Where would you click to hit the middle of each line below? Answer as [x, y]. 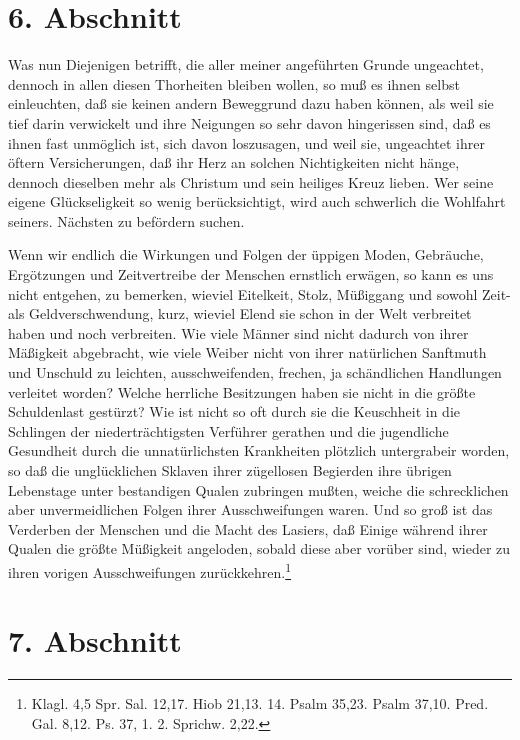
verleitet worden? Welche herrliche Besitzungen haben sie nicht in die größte [242, 391]
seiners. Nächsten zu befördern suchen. [126, 220]
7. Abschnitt [95, 640]
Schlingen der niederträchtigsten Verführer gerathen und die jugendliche [228, 430]
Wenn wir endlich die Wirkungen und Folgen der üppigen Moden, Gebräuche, [246, 254]
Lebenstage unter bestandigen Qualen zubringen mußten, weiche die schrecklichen [258, 489]
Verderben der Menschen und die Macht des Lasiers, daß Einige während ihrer [248, 528]
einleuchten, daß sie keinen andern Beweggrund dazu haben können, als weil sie [251, 103]
